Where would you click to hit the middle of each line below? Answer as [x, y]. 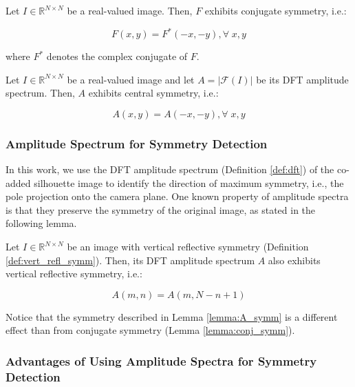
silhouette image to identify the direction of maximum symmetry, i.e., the [189, 182]
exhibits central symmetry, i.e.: [153, 93]
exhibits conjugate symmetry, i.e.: [276, 10]
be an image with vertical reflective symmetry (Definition [188, 247]
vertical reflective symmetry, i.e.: [74, 274]
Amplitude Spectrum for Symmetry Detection [137, 143]
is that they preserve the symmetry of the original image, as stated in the [161, 209]
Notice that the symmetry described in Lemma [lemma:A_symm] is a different [172, 316]
